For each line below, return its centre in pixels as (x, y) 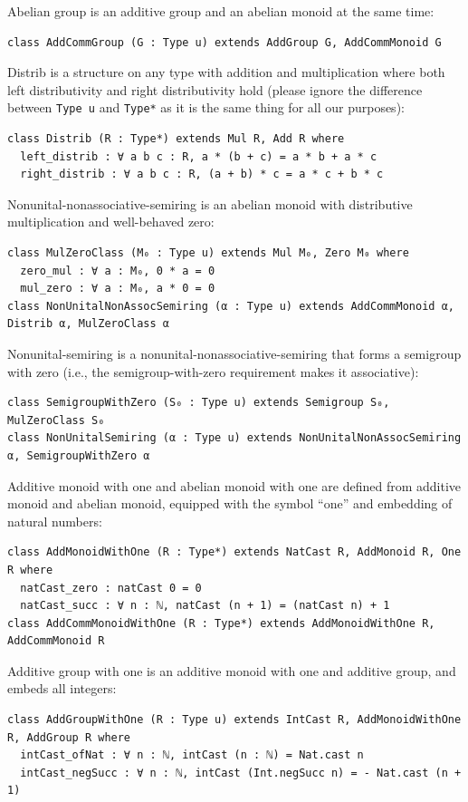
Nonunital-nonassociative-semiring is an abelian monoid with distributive (210, 203)
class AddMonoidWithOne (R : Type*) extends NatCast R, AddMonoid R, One (234, 552)
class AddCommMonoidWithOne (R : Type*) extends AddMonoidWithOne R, (221, 623)
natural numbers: (55, 521)
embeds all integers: (62, 688)
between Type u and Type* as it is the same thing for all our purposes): (206, 107)
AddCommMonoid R (56, 641)
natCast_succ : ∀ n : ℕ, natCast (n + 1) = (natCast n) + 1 (205, 606)
